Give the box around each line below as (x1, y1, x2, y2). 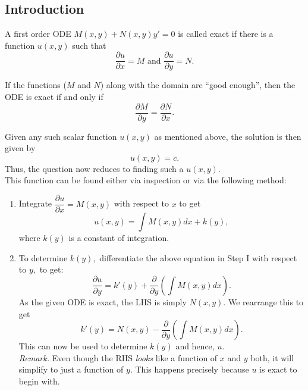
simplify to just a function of (18, 363, 124, 376)
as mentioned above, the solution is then (154, 130, 301, 142)
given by (5, 142, 36, 154)
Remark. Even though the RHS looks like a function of (18, 351, 218, 364)
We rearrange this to (228, 295, 304, 308)
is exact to (259, 363, 297, 376)
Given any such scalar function (5, 130, 117, 142)
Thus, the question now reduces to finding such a (5, 162, 184, 174)
